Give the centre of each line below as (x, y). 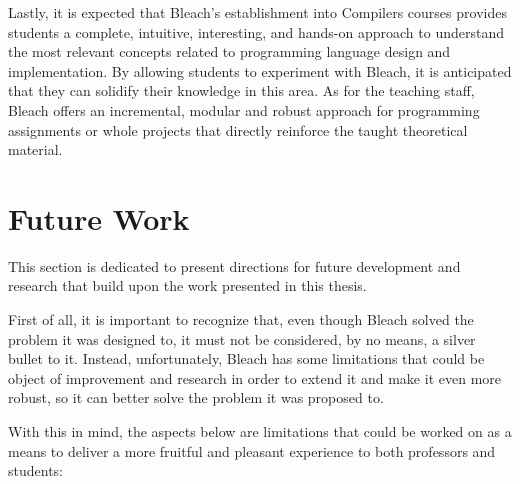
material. (35, 149)
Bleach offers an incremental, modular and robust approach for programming (244, 109)
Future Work (99, 217)
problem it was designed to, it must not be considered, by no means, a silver (242, 338)
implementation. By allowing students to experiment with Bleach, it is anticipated (260, 70)
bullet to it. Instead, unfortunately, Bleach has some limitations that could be (246, 358)
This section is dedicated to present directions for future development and (234, 265)
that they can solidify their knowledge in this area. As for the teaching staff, (241, 90)
